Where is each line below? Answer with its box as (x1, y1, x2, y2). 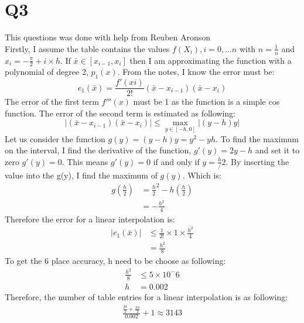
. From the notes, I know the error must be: (117, 66, 275, 78)
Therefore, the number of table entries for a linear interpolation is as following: (5, 290, 288, 303)
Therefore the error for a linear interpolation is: (5, 212, 175, 225)
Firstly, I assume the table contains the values (5, 42, 170, 54)
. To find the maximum (215, 132, 299, 145)
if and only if (153, 155, 200, 167)
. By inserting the (226, 155, 289, 167)
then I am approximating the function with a (129, 54, 292, 66)
